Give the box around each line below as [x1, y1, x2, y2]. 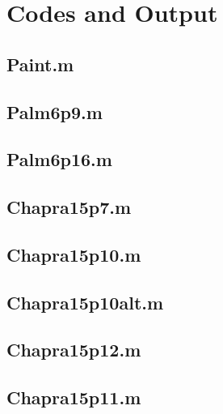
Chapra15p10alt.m [6, 289, 164, 314]
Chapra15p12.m [6, 337, 141, 362]
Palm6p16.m [6, 147, 112, 172]
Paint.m [6, 51, 74, 76]
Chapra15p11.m [6, 385, 141, 410]
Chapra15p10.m [6, 241, 141, 267]
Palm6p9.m [6, 99, 103, 124]
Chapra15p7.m [6, 194, 132, 220]
